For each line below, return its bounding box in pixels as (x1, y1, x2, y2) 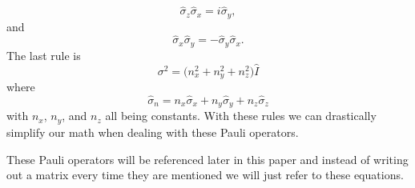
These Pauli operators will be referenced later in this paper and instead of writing (6, 150, 409, 167)
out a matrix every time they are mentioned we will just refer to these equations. (6, 166, 404, 183)
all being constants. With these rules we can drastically (105, 107, 377, 124)
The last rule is (6, 46, 81, 63)
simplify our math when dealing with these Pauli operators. (6, 123, 299, 140)
